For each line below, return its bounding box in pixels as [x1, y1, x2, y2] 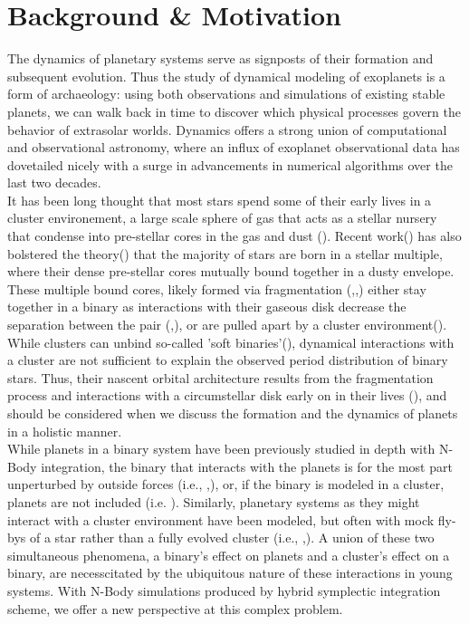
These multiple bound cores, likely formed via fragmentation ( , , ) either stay [7, 279, 426, 298]
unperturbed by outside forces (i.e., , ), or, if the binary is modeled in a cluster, [7, 475, 445, 494]
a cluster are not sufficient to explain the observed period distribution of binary [7, 350, 448, 370]
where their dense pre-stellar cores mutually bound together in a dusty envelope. [7, 262, 455, 281]
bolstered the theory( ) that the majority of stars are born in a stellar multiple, [7, 244, 443, 263]
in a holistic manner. [7, 421, 122, 440]
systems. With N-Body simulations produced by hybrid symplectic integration [7, 581, 441, 600]
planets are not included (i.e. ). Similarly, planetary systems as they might [7, 492, 420, 511]
